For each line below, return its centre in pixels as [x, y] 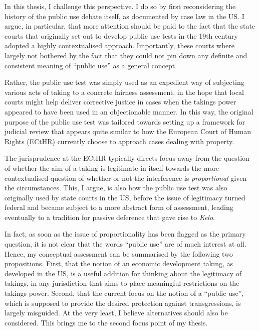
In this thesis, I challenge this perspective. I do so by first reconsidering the [120, 6]
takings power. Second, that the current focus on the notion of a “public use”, [124, 293]
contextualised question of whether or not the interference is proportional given [126, 178]
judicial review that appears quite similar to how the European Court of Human [128, 131]
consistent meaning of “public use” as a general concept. [91, 65]
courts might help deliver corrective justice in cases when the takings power [120, 102]
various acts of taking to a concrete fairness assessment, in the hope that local [124, 92]
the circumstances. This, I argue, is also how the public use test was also [116, 188]
